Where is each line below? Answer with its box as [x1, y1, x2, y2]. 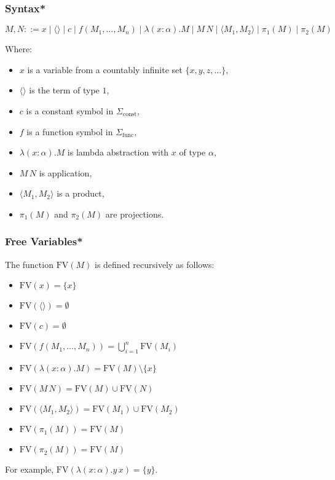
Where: [5, 42, 32, 55]
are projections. [105, 207, 164, 220]
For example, [5, 463, 54, 476]
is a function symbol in [26, 125, 113, 138]
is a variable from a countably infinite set [27, 63, 183, 76]
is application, [39, 166, 92, 179]
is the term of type [29, 84, 100, 96]
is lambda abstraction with [67, 146, 169, 159]
